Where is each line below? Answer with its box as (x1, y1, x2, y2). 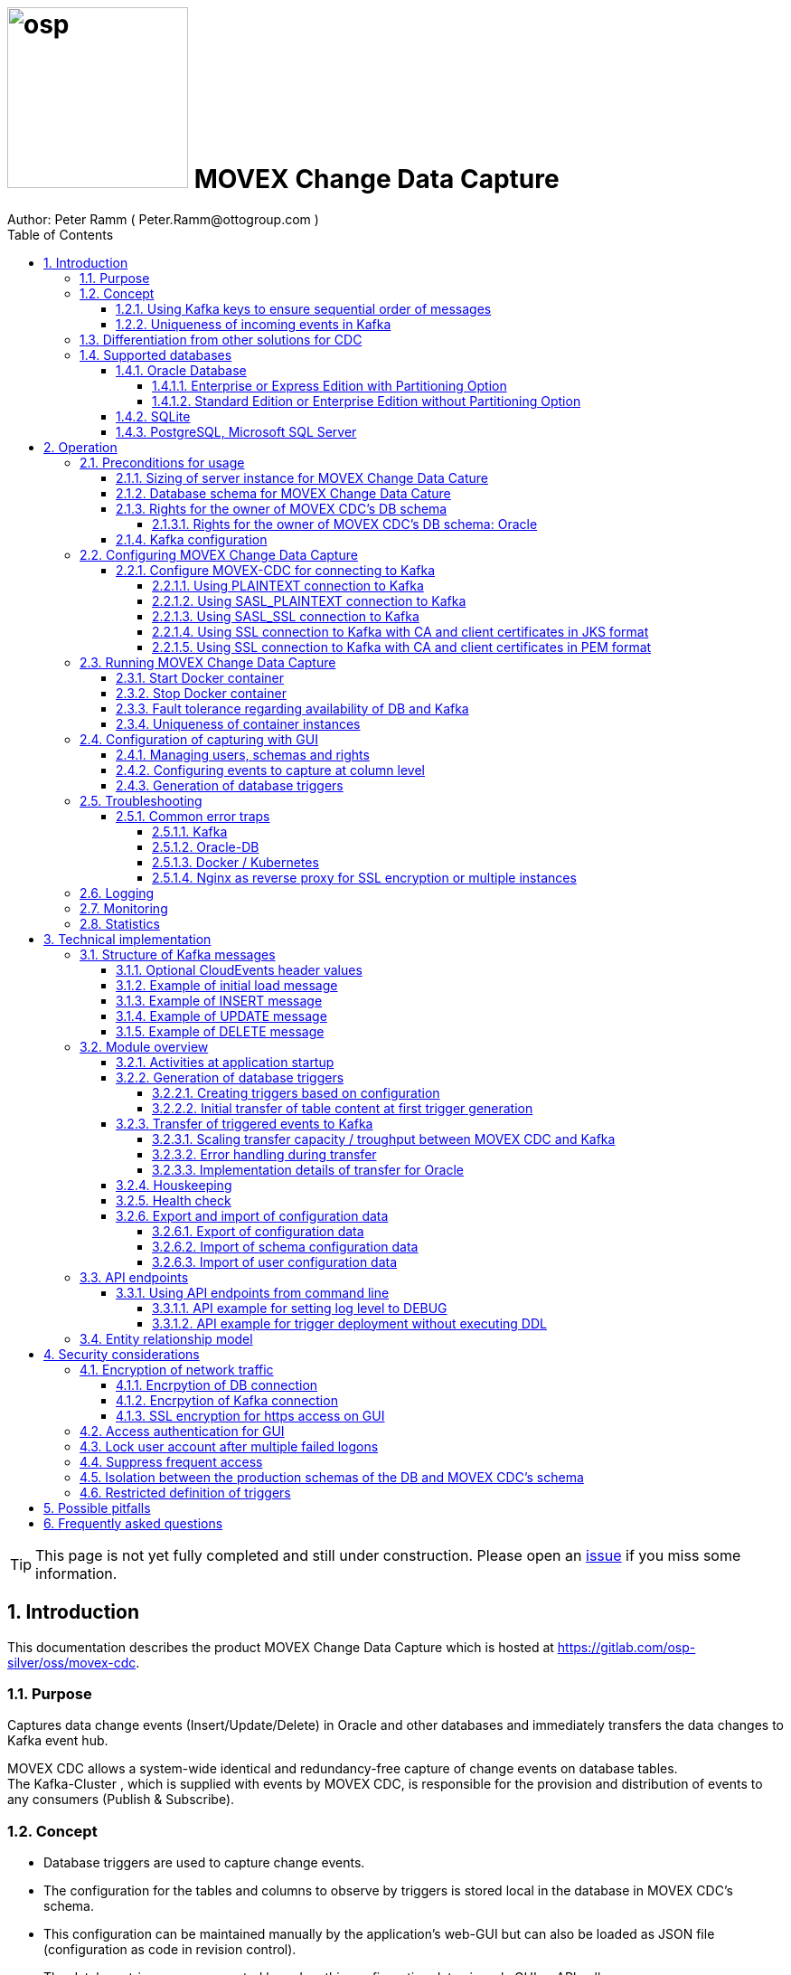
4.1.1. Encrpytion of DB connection (116, 1376, 318, 1393)
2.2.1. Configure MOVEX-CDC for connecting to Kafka (116, 562, 436, 578)
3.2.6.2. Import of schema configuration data (152, 1238, 419, 1254)
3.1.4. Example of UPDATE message (116, 1007, 327, 1024)
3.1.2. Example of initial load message (116, 977, 338, 993)
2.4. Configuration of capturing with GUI (80, 731, 318, 747)
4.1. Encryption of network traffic (80, 1361, 274, 1377)
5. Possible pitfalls (43, 1499, 151, 1516)
